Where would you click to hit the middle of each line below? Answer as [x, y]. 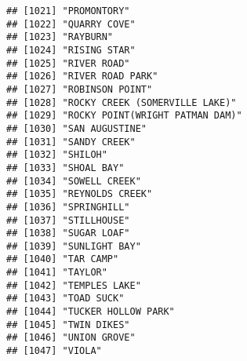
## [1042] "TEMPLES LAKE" [74, 285]
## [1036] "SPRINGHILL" [68, 207]
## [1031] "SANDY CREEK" [71, 142]
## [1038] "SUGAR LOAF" [68, 233]
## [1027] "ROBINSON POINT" [80, 89]
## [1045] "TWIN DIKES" [68, 325]
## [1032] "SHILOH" [57, 155]
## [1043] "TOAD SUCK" [65, 299]
